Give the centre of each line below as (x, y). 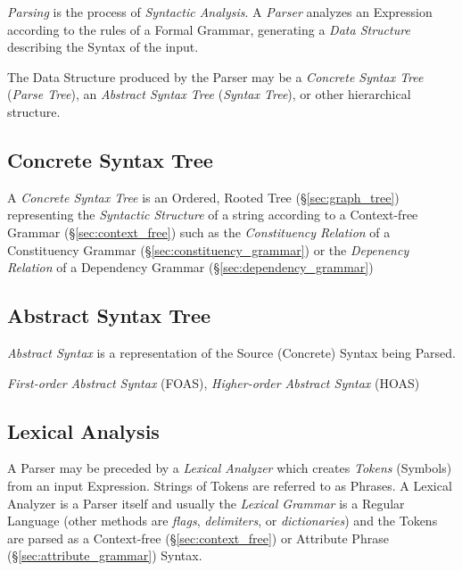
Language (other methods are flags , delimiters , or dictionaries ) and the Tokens (223, 521)
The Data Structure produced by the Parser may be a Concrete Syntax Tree (215, 76)
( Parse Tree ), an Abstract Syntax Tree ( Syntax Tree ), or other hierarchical (209, 94)
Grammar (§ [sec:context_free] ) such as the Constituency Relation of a (199, 232)
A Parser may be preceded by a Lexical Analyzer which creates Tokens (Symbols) (230, 468)
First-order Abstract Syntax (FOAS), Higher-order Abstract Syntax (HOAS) (214, 382)
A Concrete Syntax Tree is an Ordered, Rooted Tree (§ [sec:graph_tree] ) (203, 197)
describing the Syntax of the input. (103, 47)
